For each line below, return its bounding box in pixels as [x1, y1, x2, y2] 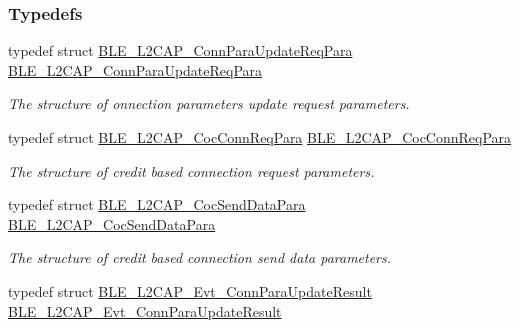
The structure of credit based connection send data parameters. [8, 247, 392, 268]
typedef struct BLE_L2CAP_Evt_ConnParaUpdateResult [8, 280, 372, 301]
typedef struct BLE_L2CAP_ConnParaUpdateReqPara [8, 40, 353, 61]
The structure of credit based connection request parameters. [8, 160, 375, 181]
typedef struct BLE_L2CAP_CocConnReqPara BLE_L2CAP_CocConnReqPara [8, 127, 512, 147]
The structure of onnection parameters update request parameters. [8, 93, 410, 114]
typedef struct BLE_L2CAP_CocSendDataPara [8, 194, 306, 215]
